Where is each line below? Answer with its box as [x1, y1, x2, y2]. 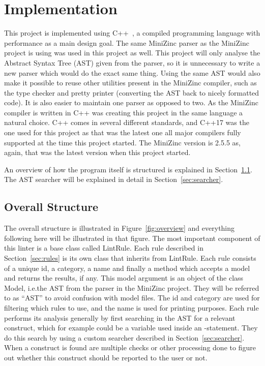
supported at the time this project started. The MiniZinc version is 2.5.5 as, [4, 137, 241, 147]
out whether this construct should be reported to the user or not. [4, 352, 208, 362]
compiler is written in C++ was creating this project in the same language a [4, 107, 243, 117]
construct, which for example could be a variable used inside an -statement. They [4, 322, 258, 333]
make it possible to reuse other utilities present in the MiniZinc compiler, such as [4, 77, 257, 88]
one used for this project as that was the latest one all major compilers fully [4, 127, 241, 138]
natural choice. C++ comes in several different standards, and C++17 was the [4, 117, 249, 128]
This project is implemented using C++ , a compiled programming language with [4, 27, 260, 38]
